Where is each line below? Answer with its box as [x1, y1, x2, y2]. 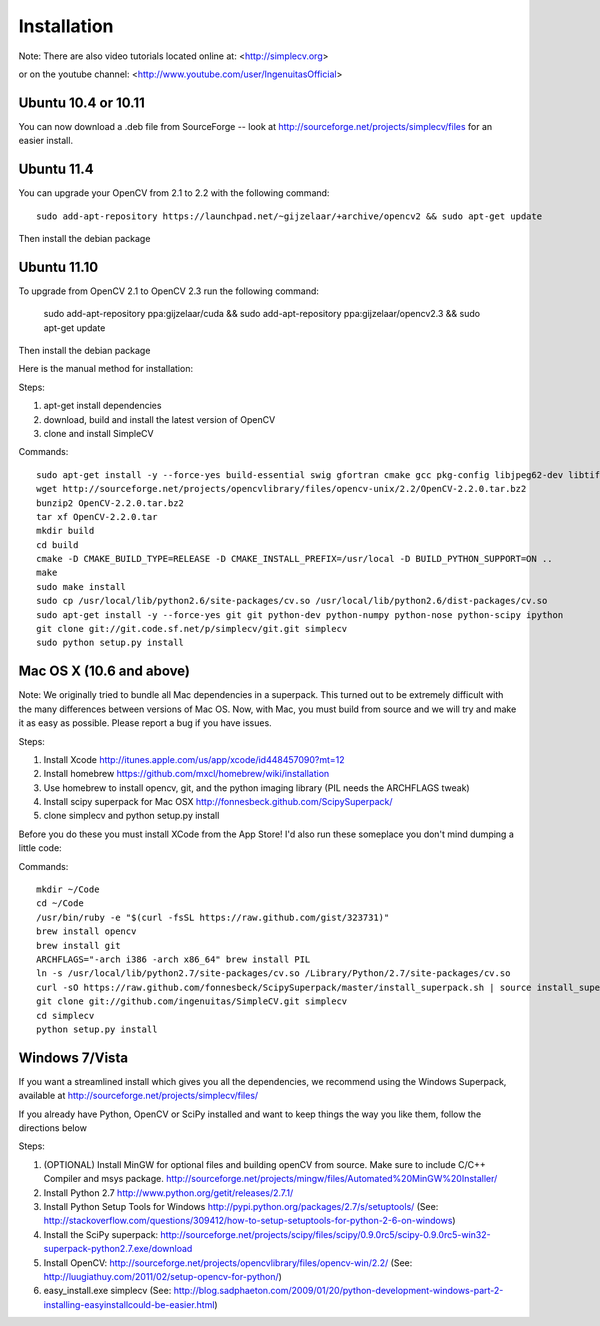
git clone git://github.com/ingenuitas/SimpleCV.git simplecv [36, 996, 348, 1007]
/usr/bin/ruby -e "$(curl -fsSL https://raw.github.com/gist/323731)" [36, 911, 390, 923]
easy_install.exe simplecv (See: [43, 1285, 172, 1297]
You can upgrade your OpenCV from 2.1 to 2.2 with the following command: [18, 187, 330, 199]
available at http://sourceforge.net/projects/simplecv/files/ [18, 1090, 259, 1102]
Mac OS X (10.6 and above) [18, 663, 190, 680]
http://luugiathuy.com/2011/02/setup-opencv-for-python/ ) [43, 1270, 282, 1282]
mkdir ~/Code [36, 884, 100, 895]
